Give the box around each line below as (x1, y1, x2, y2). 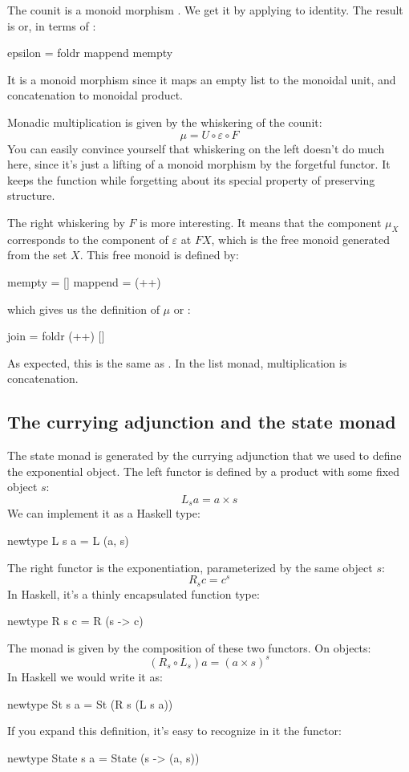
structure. (7, 187, 55, 204)
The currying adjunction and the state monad (7, 409, 396, 434)
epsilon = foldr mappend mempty (7, 44, 173, 61)
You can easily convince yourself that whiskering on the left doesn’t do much (7, 140, 385, 156)
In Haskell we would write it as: (7, 668, 163, 685)
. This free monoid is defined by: (79, 246, 239, 263)
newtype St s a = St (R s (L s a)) (7, 695, 173, 712)
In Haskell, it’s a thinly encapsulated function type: (7, 585, 260, 602)
